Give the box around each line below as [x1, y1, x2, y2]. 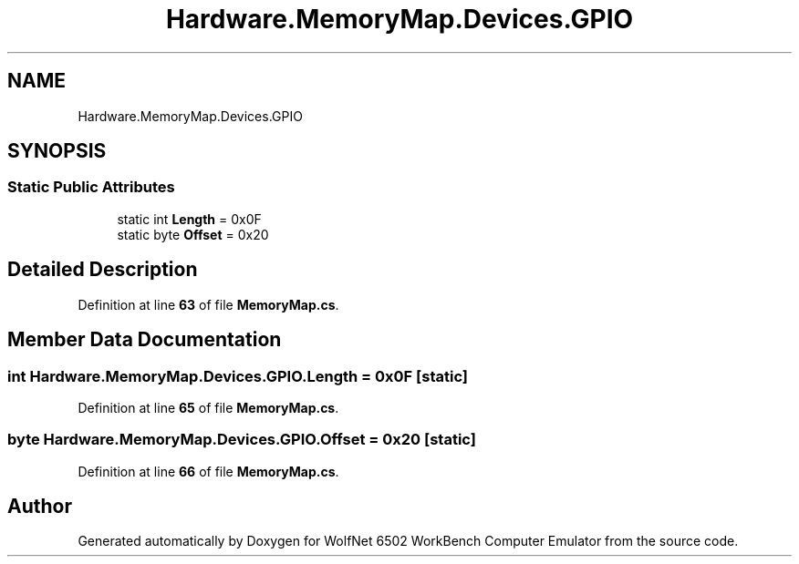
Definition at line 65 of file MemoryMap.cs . [78, 399, 339, 415]
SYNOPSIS [7, 139, 107, 163]
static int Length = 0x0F [117, 210, 262, 227]
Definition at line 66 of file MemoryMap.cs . [78, 463, 339, 479]
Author [7, 495, 72, 518]
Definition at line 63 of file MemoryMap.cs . [78, 296, 339, 313]
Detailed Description [7, 258, 198, 282]
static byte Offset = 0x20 [117, 226, 269, 242]
